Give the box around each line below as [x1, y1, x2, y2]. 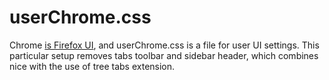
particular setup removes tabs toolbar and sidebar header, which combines [9, 49, 319, 61]
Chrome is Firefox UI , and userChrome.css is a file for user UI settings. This [9, 39, 320, 51]
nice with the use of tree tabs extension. [9, 60, 176, 72]
